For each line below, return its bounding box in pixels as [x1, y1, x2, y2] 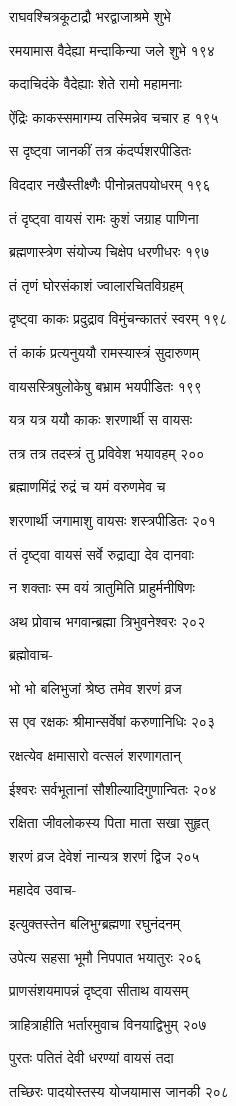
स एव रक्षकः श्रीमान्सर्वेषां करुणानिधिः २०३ [9, 711, 215, 732]
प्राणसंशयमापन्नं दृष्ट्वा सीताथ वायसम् [9, 980, 189, 1001]
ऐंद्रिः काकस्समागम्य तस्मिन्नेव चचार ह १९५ [9, 106, 219, 127]
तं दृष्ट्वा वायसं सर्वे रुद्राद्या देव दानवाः [9, 543, 194, 564]
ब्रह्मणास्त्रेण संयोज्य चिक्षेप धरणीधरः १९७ [9, 241, 210, 262]
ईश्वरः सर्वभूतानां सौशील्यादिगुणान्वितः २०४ [9, 778, 217, 799]
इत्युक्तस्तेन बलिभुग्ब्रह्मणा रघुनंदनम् [9, 913, 181, 934]
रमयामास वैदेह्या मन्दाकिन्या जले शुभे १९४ [9, 39, 215, 60]
